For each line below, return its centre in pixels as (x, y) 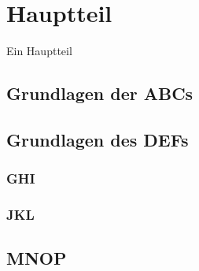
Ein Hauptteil (39, 51)
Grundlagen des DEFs (98, 139)
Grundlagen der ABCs (100, 93)
